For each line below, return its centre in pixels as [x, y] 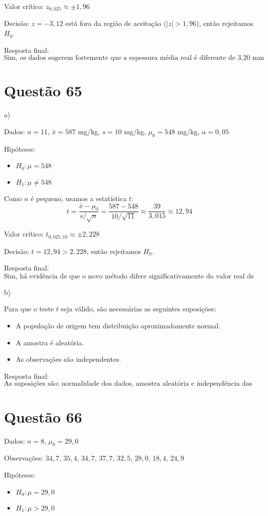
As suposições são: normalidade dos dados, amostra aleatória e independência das [128, 384]
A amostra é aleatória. [50, 342]
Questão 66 [43, 416]
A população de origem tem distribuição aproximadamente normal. [118, 326]
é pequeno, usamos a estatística [78, 198]
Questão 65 [43, 91]
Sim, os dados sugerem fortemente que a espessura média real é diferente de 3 [123, 58]
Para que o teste [29, 309]
